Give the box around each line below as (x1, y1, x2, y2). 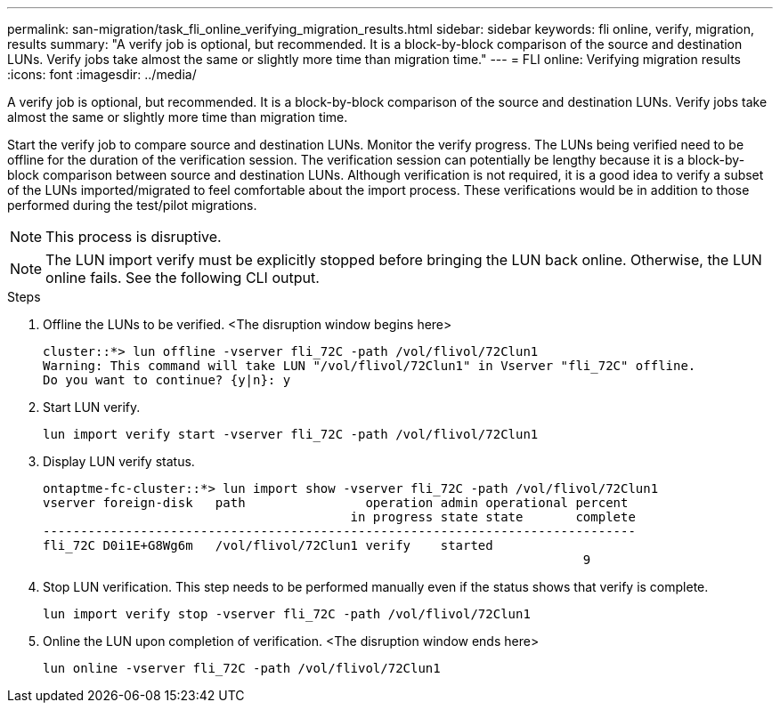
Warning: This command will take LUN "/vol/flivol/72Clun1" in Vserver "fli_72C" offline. (43, 359, 696, 373)
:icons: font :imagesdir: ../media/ (7, 67, 197, 82)
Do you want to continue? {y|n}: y (43, 373, 291, 387)
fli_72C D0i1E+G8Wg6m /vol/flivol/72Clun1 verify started (43, 538, 493, 553)
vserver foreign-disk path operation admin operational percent (43, 496, 629, 510)
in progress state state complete (350, 510, 636, 524)
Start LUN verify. (43, 399, 141, 415)
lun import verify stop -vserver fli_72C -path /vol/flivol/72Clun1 (43, 607, 531, 621)
